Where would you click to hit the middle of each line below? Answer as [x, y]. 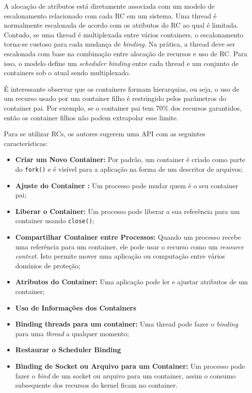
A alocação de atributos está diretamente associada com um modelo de [109, 6]
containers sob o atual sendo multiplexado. [67, 73]
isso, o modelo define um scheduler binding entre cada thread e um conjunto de [121, 63]
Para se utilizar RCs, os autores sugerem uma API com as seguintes [105, 134]
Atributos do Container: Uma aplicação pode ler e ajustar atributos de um [132, 282]
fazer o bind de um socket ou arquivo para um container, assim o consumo [126, 375]
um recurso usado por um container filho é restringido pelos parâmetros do [115, 98]
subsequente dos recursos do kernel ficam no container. [96, 385]
